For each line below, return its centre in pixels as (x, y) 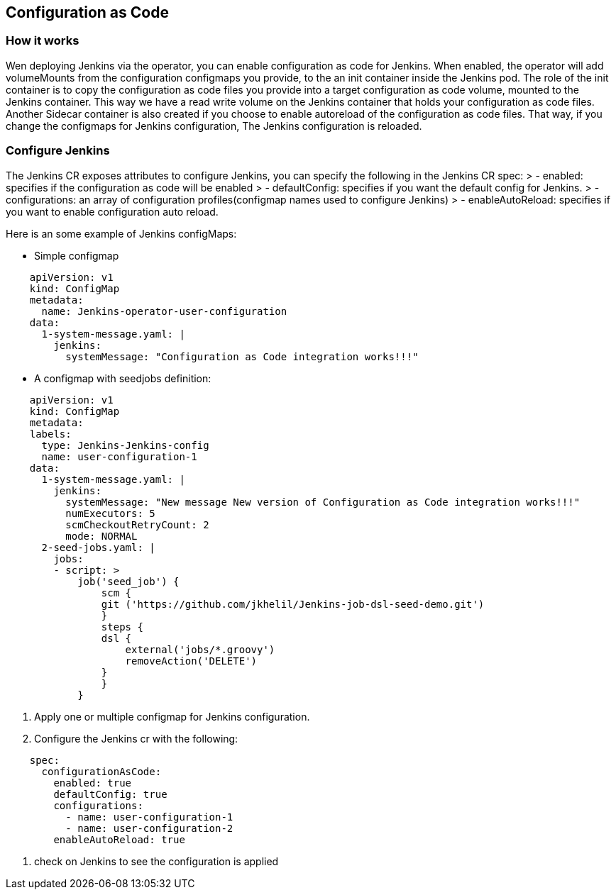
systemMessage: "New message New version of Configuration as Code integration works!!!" (323, 502)
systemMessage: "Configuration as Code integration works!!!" (242, 356)
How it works (43, 41)
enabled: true (93, 783)
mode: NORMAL (101, 536)
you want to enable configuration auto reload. (112, 211)
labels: (50, 434)
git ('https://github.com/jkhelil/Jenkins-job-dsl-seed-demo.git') (293, 604)
